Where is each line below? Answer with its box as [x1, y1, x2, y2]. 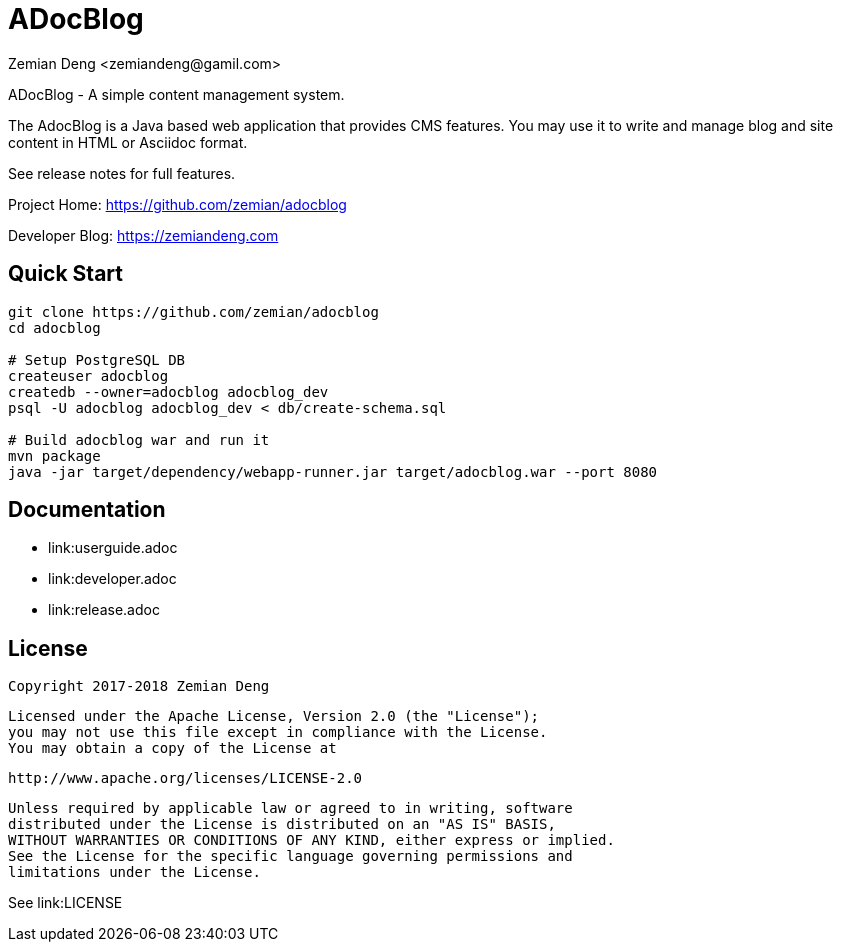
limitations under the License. [8, 864, 261, 881]
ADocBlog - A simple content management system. [8, 85, 345, 103]
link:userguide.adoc [48, 539, 178, 557]
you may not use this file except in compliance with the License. [8, 724, 548, 741]
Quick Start [8, 261, 123, 287]
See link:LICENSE [8, 894, 123, 912]
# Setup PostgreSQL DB [8, 351, 186, 368]
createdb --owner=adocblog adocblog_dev [8, 383, 329, 400]
